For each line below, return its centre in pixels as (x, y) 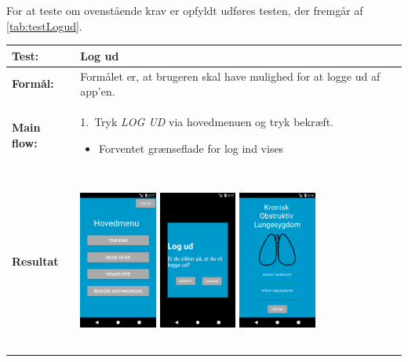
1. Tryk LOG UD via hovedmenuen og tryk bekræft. (207, 121)
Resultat (35, 261)
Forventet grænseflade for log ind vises (191, 148)
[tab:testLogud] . (44, 25)
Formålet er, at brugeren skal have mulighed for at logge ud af (230, 76)
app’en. (98, 91)
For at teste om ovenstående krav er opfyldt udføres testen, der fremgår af (185, 10)
